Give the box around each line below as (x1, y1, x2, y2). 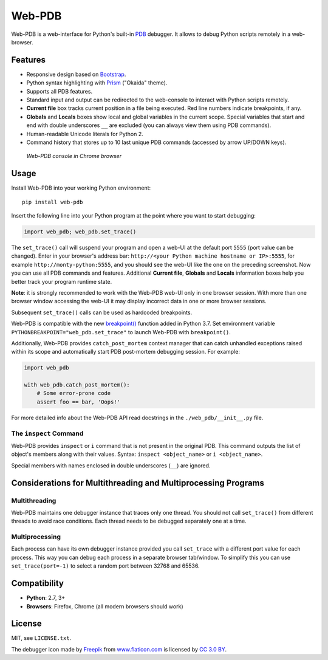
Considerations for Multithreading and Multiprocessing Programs (11, 478, 264, 488)
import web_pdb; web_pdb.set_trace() (24, 229, 137, 235)
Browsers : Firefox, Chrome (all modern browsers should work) (26, 602, 183, 610)
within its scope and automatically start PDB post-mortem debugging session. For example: (11, 348, 240, 356)
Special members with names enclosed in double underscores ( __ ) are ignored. (11, 462, 211, 469)
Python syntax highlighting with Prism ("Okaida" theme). (26, 79, 168, 86)
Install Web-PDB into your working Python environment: (11, 184, 151, 191)
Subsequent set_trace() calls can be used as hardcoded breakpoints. (11, 309, 193, 316)
